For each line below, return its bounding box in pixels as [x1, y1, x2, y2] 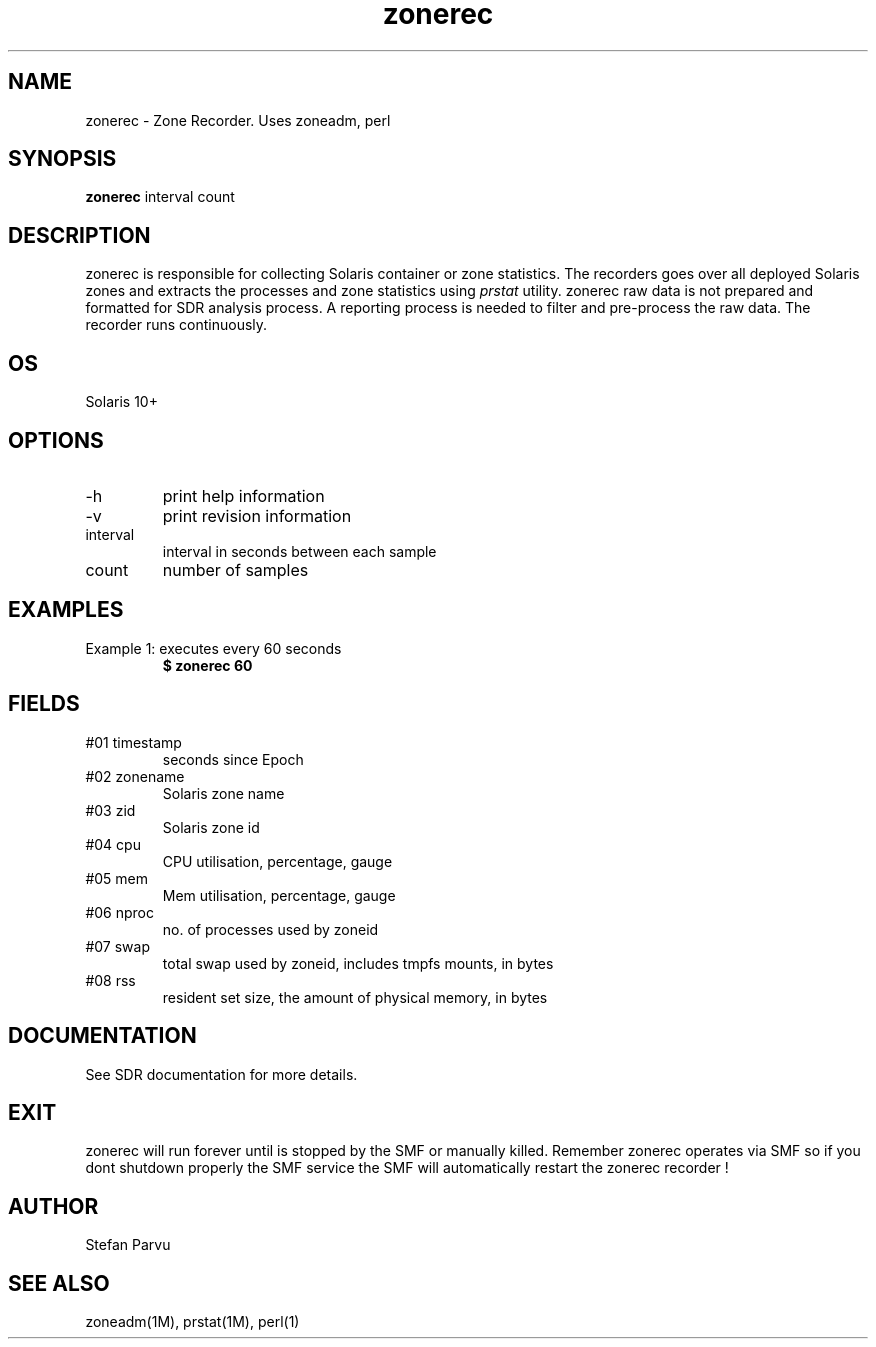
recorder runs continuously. [85, 316, 268, 334]
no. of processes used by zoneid [162, 920, 379, 938]
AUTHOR [8, 1193, 99, 1219]
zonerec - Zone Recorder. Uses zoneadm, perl [85, 111, 391, 129]
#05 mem [85, 869, 149, 887]
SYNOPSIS [8, 146, 117, 172]
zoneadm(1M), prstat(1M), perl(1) [85, 1313, 300, 1331]
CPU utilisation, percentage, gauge [162, 852, 393, 870]
